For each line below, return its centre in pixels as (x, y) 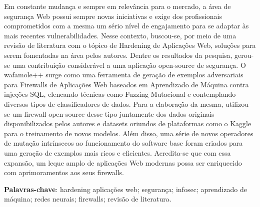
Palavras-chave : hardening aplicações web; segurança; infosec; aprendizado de (126, 189)
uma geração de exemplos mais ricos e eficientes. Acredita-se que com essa (117, 152)
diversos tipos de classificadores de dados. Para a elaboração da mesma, (114, 103)
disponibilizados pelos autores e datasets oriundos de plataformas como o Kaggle (128, 123)
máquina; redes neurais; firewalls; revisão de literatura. (88, 199)
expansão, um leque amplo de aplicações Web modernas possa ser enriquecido (123, 162)
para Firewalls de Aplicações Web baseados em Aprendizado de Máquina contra (126, 84)
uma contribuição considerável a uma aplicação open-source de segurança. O (129, 65)
